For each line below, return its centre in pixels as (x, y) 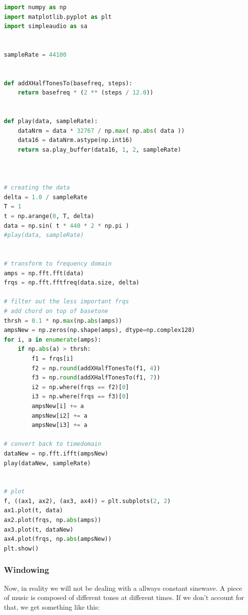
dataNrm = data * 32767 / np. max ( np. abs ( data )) (101, 131)
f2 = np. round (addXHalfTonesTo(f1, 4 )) (96, 368)
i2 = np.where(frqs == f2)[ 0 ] (80, 387)
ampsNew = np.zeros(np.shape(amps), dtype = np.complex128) (99, 330)
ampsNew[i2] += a (59, 416)
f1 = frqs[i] (53, 358)
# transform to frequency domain (58, 264)
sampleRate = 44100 (35, 55)
